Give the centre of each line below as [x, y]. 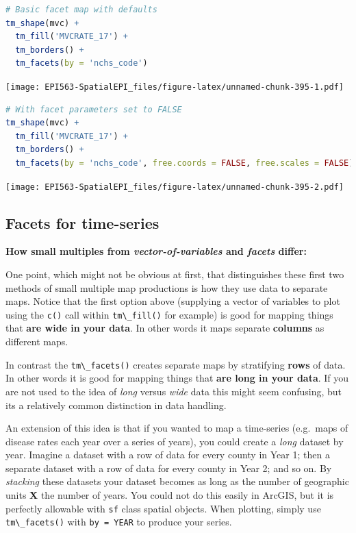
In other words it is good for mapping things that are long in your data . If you [177, 378]
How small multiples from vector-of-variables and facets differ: [156, 251]
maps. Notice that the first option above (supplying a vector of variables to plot [173, 301]
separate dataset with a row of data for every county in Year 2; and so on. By [169, 468]
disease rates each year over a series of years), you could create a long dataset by [175, 441]
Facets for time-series [82, 222]
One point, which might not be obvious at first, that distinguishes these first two [175, 274]
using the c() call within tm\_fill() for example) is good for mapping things [169, 314]
